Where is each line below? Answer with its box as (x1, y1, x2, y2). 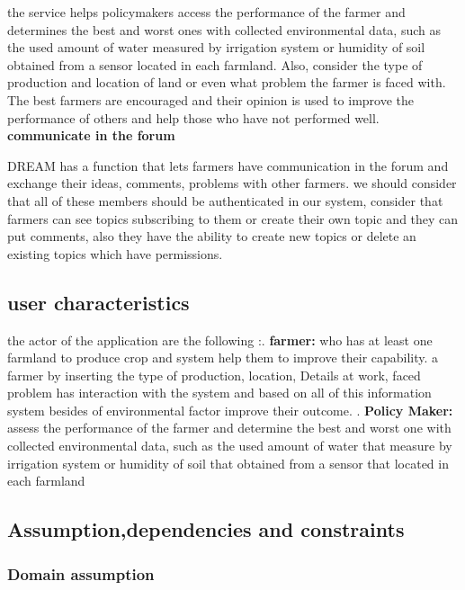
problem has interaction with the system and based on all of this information (7, 383, 432, 402)
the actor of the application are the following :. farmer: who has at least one (7, 330, 433, 349)
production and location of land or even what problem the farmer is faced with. (7, 73, 446, 92)
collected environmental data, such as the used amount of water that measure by (7, 436, 452, 455)
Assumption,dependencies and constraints (7, 515, 405, 543)
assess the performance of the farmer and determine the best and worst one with (7, 418, 452, 437)
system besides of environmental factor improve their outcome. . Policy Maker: (7, 400, 453, 419)
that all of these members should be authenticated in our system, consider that (7, 191, 443, 210)
